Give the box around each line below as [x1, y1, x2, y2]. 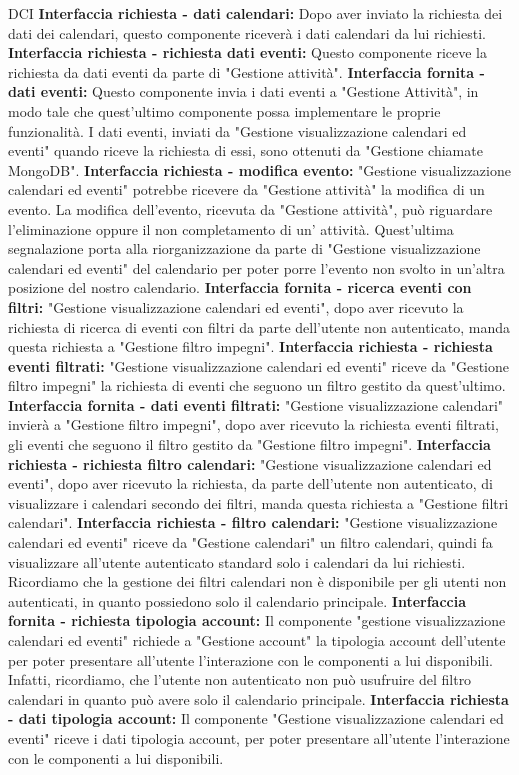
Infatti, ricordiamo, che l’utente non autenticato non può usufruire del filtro [8, 669, 472, 690]
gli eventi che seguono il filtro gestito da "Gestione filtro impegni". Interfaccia [8, 434, 491, 455]
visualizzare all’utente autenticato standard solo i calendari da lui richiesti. [8, 551, 466, 572]
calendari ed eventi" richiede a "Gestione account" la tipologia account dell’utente [8, 630, 506, 650]
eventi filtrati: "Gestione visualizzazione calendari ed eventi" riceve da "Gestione [8, 355, 509, 376]
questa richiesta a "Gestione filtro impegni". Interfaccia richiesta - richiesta [8, 336, 493, 357]
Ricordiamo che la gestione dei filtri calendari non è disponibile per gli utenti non [8, 571, 507, 592]
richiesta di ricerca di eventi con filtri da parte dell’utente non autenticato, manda [8, 316, 510, 337]
